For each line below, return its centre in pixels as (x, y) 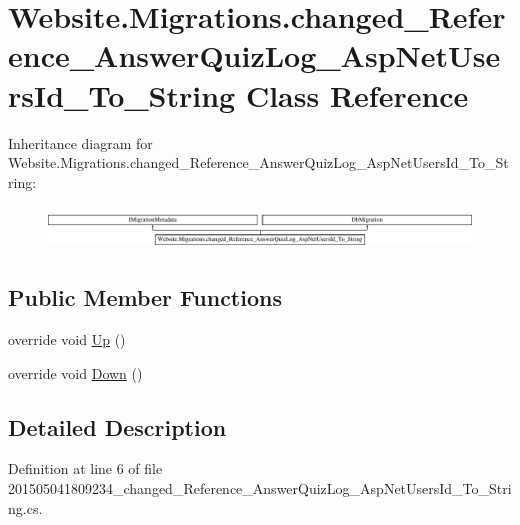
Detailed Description (117, 426)
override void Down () (75, 372)
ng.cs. (25, 507)
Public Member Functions (145, 297)
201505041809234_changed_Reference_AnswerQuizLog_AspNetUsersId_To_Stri (260, 487)
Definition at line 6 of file (85, 468)
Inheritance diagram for (80, 142)
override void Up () (67, 338)
